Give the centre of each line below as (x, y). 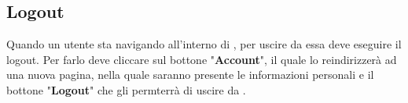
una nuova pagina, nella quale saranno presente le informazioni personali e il (190, 75)
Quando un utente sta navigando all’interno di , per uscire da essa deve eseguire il (204, 44)
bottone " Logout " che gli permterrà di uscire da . (126, 89)
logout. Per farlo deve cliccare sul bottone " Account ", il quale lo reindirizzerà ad (202, 59)
